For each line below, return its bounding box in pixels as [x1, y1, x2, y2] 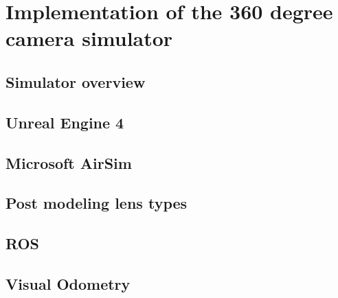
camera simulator [5, 24, 173, 52]
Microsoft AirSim [5, 152, 132, 173]
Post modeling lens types [5, 192, 188, 214]
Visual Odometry [5, 273, 131, 294]
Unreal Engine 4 [5, 111, 124, 133]
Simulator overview [5, 71, 146, 92]
